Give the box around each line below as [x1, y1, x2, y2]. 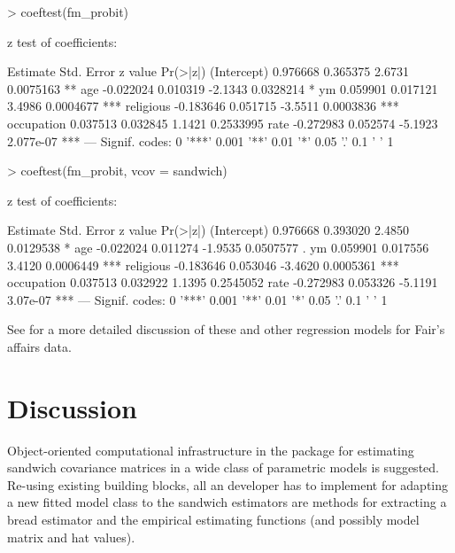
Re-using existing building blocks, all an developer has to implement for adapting [7, 475, 449, 494]
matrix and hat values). [7, 527, 135, 546]
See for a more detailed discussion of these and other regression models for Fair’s [7, 320, 445, 339]
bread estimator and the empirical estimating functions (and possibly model [7, 510, 420, 528]
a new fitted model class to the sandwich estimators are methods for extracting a [7, 493, 447, 511]
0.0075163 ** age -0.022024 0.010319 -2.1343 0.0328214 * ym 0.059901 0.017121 [7, 79, 438, 97]
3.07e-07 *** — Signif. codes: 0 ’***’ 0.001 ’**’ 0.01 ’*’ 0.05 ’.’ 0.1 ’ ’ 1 [7, 290, 388, 308]
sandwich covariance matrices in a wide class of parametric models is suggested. [7, 458, 439, 477]
